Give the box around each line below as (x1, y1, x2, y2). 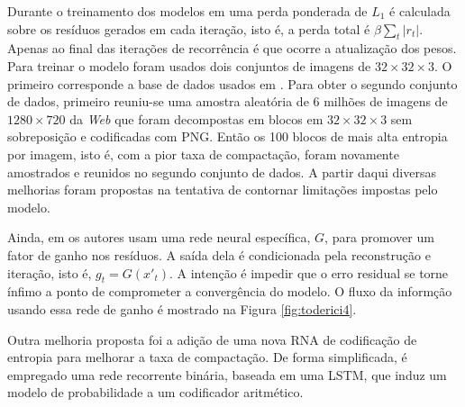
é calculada (389, 2, 451, 20)
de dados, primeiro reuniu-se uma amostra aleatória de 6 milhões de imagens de (7, 92, 448, 111)
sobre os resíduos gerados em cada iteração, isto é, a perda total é (7, 19, 370, 38)
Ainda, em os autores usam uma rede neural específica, (7, 228, 311, 247)
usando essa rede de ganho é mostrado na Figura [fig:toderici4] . (7, 299, 357, 318)
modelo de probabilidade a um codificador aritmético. (7, 383, 304, 402)
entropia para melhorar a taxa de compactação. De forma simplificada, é (7, 348, 407, 366)
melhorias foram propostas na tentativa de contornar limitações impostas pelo (7, 180, 438, 199)
